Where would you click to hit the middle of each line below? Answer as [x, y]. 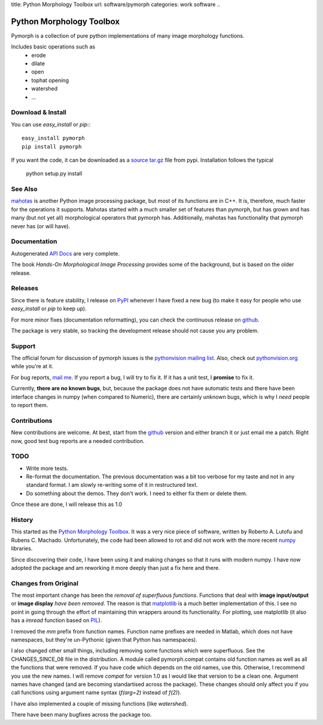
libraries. [22, 548]
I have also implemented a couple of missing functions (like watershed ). [100, 703]
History [22, 520]
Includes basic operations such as [53, 47]
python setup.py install [54, 174]
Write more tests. [47, 468]
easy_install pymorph [53, 138]
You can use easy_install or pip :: [51, 124]
